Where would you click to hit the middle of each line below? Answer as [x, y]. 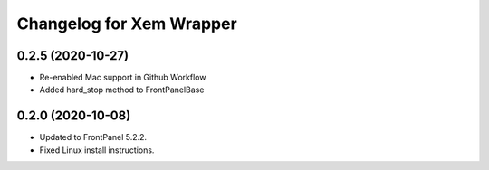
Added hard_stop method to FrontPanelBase [122, 90]
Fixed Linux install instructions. [97, 150]
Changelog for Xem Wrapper [127, 24]
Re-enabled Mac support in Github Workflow [123, 78]
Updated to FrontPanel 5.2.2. [93, 137]
